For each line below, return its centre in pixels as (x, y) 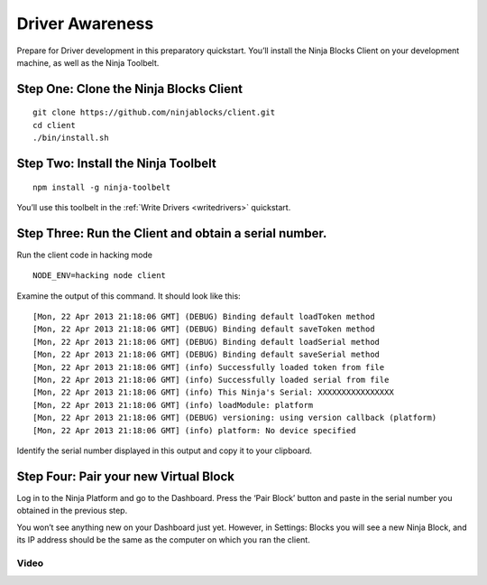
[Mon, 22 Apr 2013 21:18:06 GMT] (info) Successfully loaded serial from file (211, 380)
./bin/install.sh (71, 138)
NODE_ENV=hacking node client (100, 276)
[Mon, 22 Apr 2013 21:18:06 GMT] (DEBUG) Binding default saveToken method (204, 329)
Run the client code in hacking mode (85, 255)
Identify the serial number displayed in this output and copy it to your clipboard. (165, 450)
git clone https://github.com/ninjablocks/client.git (154, 112)
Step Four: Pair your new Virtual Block (125, 476)
